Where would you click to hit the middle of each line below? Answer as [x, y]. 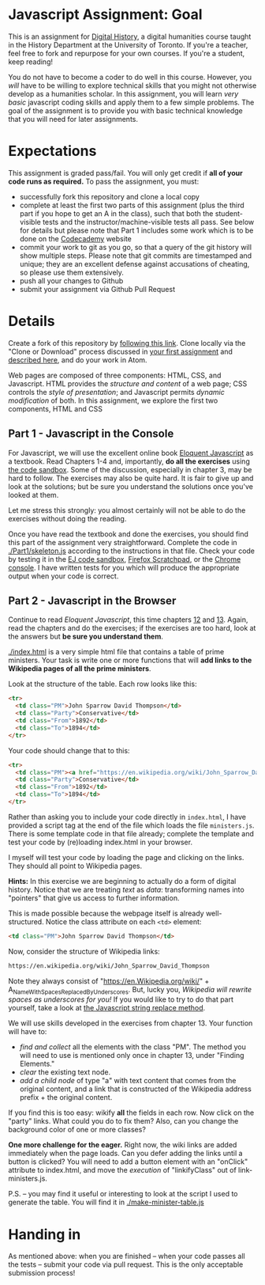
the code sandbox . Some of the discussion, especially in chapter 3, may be [130, 469]
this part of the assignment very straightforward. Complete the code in [123, 542]
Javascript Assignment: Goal [105, 15]
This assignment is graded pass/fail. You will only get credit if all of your [125, 172]
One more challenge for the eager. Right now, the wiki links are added [123, 1145]
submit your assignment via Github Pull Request [97, 289]
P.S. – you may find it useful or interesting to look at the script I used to [123, 1194]
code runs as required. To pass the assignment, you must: [104, 181]
